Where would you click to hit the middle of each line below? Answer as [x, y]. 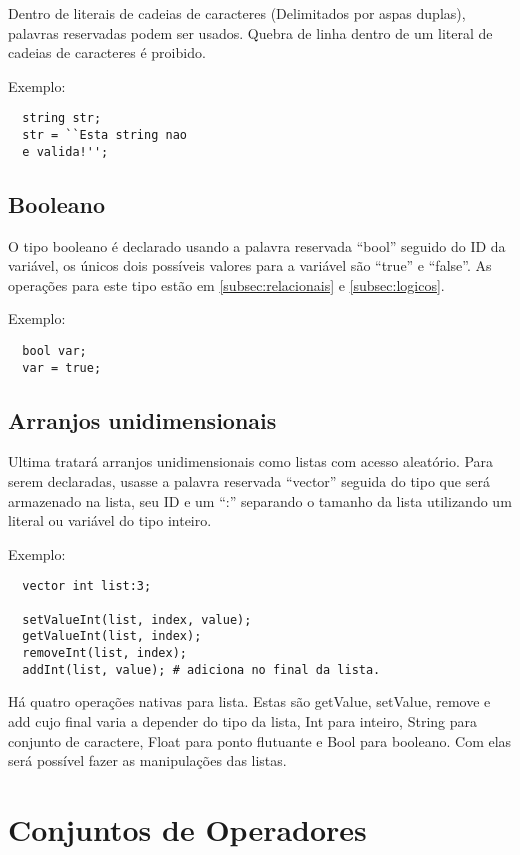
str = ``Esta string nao [104, 135]
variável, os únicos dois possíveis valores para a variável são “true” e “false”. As [250, 265]
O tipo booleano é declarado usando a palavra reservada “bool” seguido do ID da [257, 245]
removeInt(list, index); [104, 653]
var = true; [62, 367]
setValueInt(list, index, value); [137, 619]
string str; [62, 118]
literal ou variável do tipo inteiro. [110, 520]
